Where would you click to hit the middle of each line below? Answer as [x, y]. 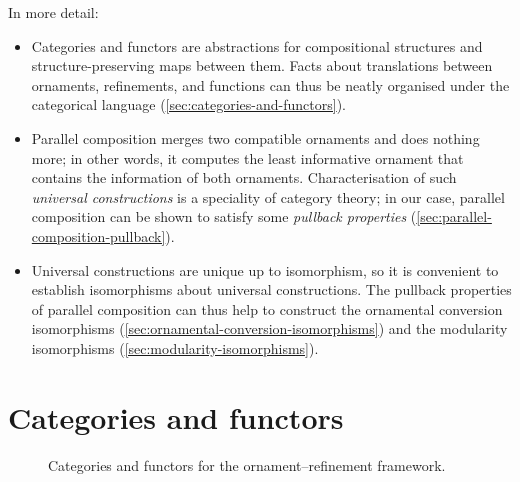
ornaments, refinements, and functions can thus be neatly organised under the [270, 84]
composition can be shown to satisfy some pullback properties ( [224, 216]
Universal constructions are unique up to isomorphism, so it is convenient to [265, 269]
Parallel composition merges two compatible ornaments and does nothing [255, 137]
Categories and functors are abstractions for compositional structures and [257, 45]
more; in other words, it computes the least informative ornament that [247, 157]
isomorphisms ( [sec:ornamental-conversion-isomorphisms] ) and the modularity [269, 328]
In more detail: [53, 12]
